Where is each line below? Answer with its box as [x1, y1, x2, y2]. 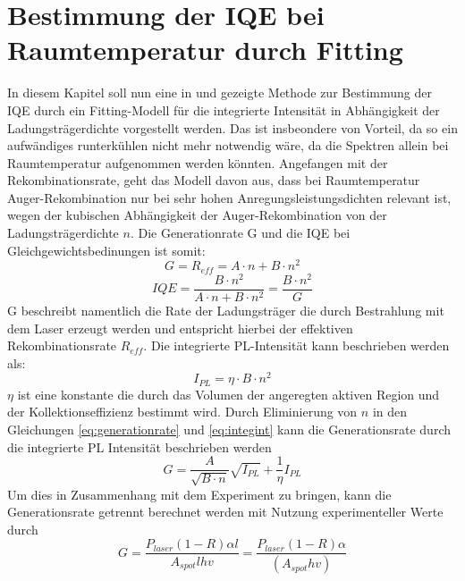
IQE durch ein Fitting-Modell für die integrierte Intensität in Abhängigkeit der [7, 100, 440, 119]
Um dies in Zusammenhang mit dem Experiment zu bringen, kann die [7, 484, 392, 503]
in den [372, 402, 408, 421]
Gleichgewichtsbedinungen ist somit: [7, 240, 206, 259]
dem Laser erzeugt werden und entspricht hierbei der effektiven [7, 318, 353, 337]
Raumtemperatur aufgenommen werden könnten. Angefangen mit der [7, 153, 388, 172]
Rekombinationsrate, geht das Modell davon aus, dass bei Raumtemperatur [7, 171, 420, 189]
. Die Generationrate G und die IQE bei [130, 223, 351, 242]
